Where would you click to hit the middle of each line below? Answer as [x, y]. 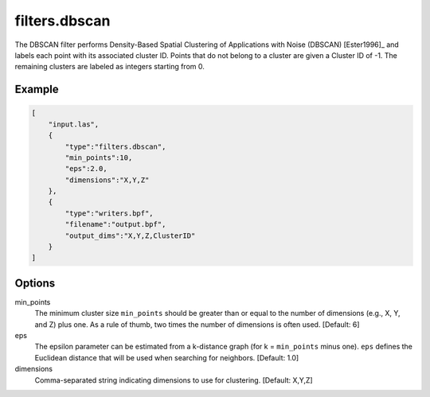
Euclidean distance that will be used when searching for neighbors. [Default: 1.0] [167, 357]
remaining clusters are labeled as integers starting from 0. [109, 67]
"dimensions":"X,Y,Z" [107, 180]
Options [35, 283]
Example [37, 90]
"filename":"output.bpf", [115, 224]
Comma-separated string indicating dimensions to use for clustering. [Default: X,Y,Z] [174, 380]
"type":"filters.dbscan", [115, 146]
